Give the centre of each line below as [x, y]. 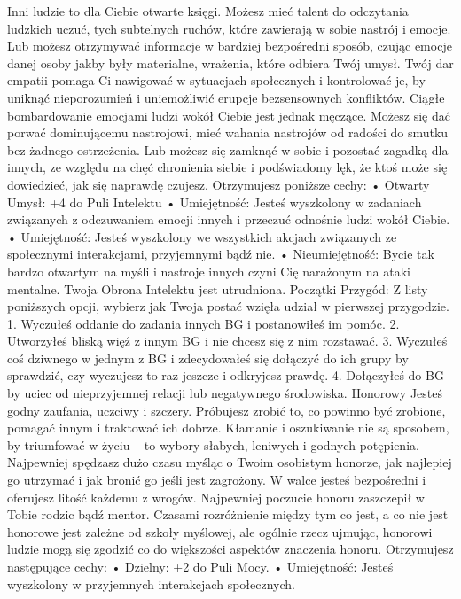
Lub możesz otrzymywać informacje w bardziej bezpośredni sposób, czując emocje [230, 46]
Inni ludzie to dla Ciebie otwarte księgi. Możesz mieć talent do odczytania [208, 11]
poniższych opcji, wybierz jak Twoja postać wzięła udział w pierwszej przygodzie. [228, 306]
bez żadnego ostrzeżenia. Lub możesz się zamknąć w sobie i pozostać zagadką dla [228, 149]
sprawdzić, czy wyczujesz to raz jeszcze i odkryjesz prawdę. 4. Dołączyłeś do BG [226, 375]
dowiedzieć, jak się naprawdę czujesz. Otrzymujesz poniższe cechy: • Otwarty [219, 184]
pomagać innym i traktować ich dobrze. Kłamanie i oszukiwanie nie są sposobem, [228, 428]
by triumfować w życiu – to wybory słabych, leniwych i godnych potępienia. [213, 444]
